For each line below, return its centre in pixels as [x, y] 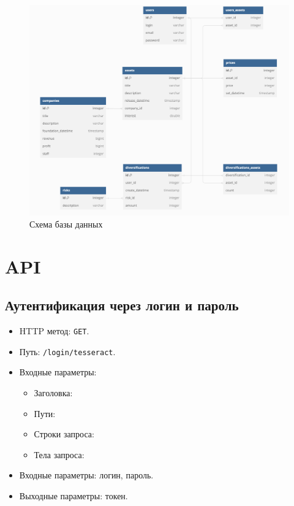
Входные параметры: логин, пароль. [86, 475]
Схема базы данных [66, 224]
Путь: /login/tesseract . [67, 351]
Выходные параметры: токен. [73, 495]
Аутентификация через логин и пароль [122, 305]
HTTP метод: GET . [54, 331]
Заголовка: [53, 392]
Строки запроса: [64, 434]
